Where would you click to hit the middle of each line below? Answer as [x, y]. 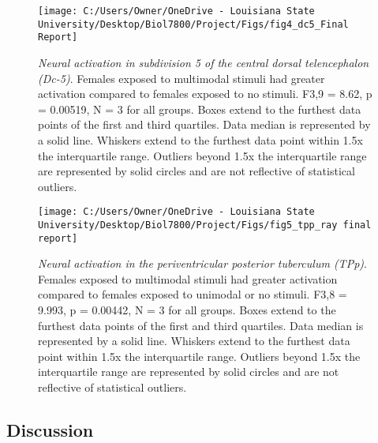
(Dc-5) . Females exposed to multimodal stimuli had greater [182, 78]
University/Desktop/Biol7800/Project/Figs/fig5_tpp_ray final [205, 225]
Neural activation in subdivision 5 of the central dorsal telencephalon [204, 62]
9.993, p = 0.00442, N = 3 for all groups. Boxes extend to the [187, 310]
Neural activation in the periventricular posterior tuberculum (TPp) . [202, 263]
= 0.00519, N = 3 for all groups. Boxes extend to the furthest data [200, 109]
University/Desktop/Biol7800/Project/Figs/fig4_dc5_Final [193, 24]
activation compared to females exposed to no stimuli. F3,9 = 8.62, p [205, 94]
